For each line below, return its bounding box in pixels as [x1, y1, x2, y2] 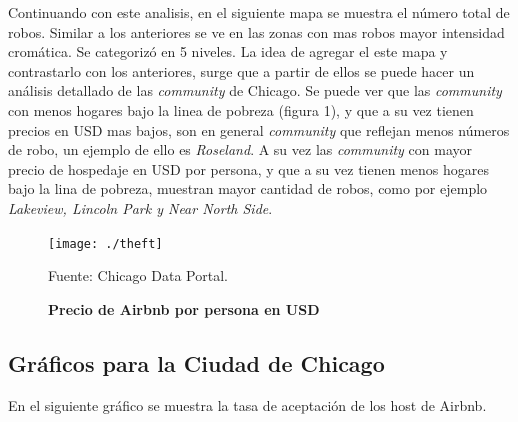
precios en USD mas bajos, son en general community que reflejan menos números [8, 119, 510, 140]
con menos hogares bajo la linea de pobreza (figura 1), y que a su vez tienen [8, 99, 474, 120]
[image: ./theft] [48, 236, 163, 251]
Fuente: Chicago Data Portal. [48, 265, 228, 286]
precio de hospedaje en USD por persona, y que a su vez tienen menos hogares [8, 158, 489, 179]
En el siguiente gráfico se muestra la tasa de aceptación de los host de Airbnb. [8, 394, 487, 415]
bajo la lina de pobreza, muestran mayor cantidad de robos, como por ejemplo [8, 178, 488, 199]
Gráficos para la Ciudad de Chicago [8, 347, 385, 378]
